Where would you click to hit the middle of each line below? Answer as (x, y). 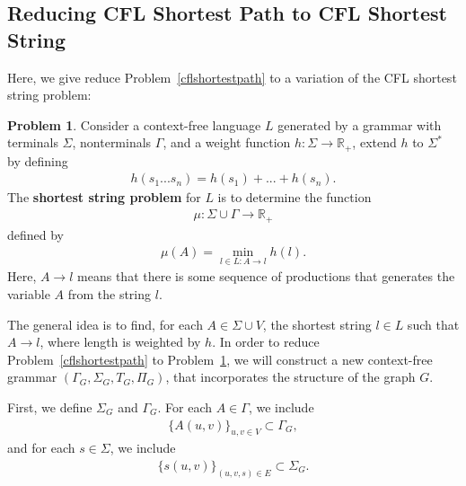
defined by (36, 234)
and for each (41, 448)
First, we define (50, 406)
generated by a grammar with (360, 124)
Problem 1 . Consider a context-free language (134, 124)
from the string (110, 293)
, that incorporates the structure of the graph (290, 377)
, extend (374, 142)
